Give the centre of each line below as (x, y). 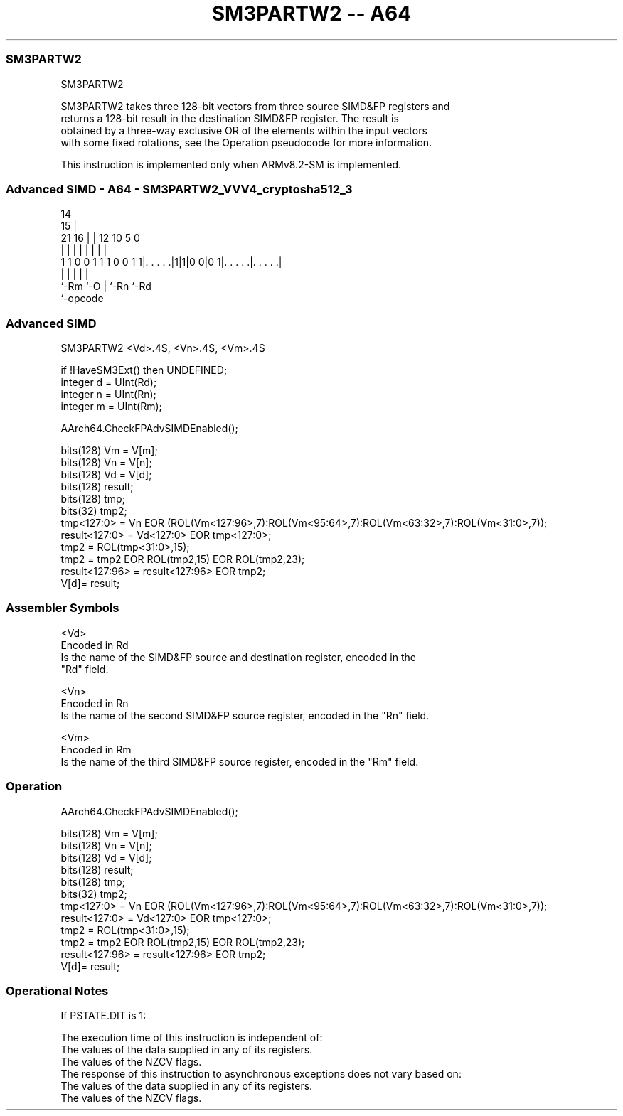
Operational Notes (57, 991)
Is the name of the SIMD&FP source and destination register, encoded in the (238, 657)
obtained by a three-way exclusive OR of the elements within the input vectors (244, 130)
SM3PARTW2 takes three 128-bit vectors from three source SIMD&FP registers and (255, 106)
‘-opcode (82, 299)
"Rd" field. (85, 669)
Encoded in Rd (95, 645)
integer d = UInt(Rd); (109, 382)
